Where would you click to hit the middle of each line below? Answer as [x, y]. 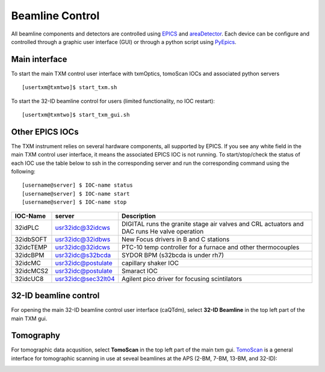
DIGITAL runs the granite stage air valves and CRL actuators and [212, 224]
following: [23, 172]
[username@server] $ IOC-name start [76, 194]
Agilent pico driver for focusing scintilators [182, 279]
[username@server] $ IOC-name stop [74, 202]
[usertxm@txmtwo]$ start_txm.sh [70, 88]
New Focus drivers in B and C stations [175, 239]
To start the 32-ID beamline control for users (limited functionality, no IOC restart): [113, 101]
